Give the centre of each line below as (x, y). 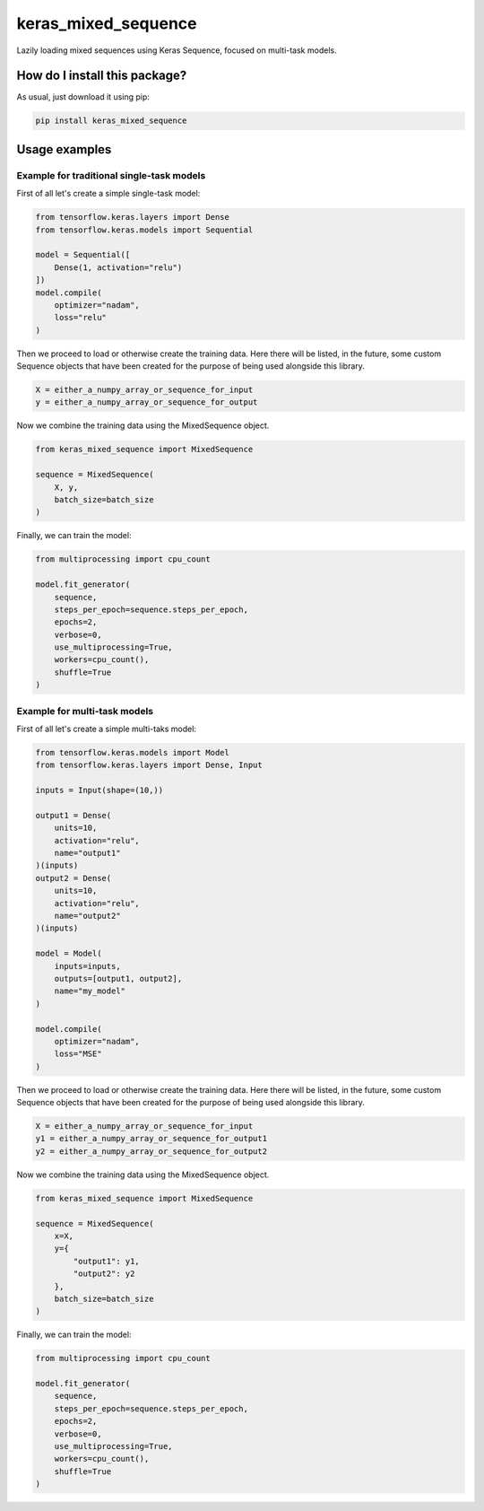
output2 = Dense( (73, 878)
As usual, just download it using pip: (83, 97)
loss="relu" (81, 318)
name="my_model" (90, 991)
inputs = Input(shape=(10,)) (99, 790)
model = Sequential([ (83, 255)
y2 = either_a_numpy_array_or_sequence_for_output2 (151, 1151)
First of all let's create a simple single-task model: (108, 194)
